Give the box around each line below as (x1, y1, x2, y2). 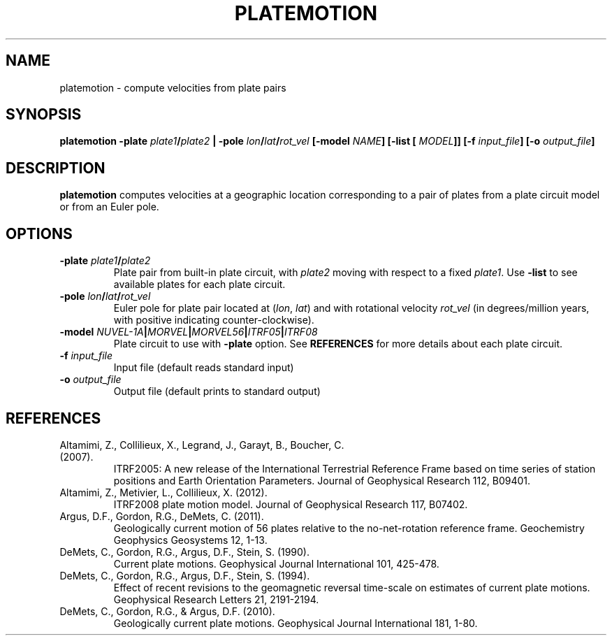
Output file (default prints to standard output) (113, 385, 321, 398)
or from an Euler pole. (59, 201, 159, 213)
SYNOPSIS (6, 106, 82, 124)
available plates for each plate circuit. (113, 278, 286, 291)
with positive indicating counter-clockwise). (113, 314, 314, 326)
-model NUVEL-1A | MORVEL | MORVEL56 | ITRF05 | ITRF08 (59, 326, 318, 338)
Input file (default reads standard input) (113, 361, 294, 374)
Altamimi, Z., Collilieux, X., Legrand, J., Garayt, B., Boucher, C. (59, 438, 344, 451)
